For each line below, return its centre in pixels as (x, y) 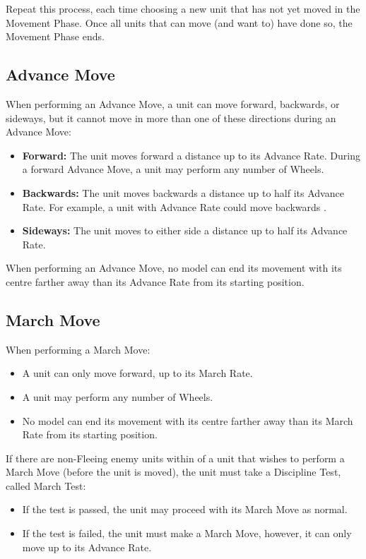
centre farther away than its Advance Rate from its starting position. (155, 281)
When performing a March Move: (78, 349)
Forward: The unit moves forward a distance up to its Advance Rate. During (191, 155)
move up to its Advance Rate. (87, 547)
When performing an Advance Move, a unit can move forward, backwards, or (173, 103)
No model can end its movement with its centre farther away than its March (188, 420)
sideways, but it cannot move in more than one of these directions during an (171, 118)
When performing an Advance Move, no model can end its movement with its (174, 268)
